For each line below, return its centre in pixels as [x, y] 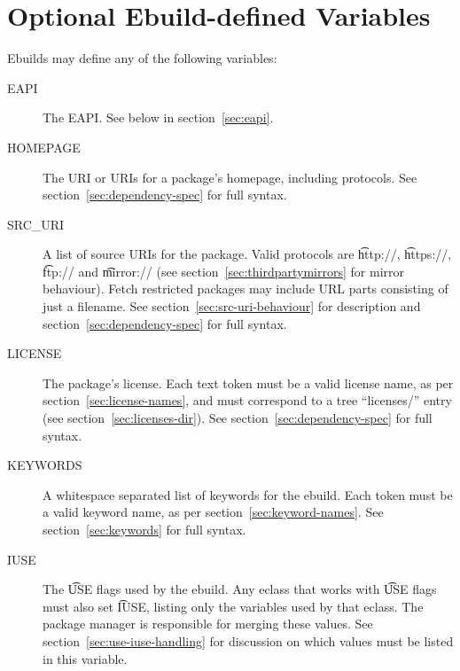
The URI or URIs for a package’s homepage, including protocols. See [230, 177]
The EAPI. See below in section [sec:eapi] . [158, 117]
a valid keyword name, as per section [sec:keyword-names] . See [213, 512]
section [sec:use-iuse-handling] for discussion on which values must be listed [248, 640]
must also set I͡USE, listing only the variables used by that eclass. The [233, 606]
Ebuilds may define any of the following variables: [142, 58]
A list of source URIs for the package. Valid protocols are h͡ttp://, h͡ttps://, [247, 254]
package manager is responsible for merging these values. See [208, 624]
